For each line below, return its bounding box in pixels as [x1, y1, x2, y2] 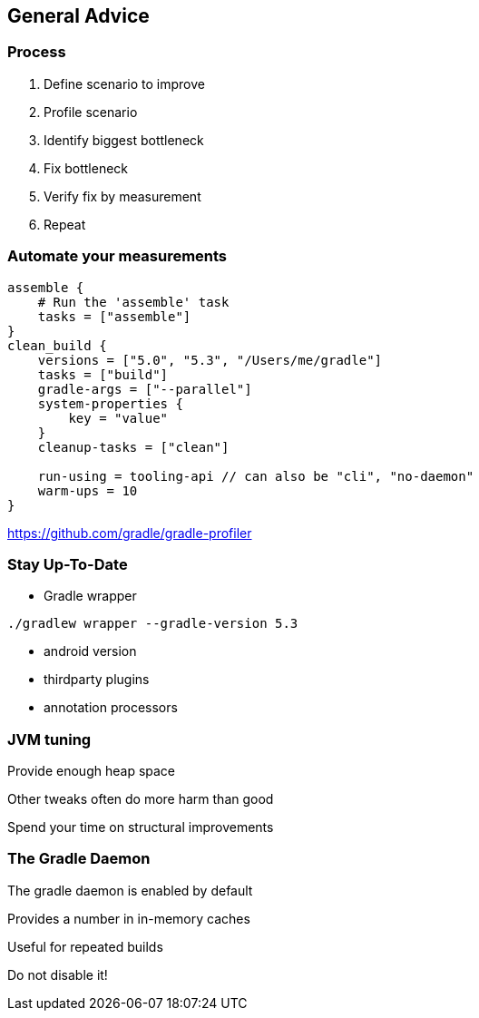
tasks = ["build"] [37, 367, 169, 382]
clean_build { [7, 338, 107, 353]
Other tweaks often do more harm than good [7, 791, 274, 808]
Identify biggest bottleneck [44, 132, 204, 148]
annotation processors [44, 700, 178, 716]
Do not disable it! [7, 966, 108, 983]
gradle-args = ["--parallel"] [37, 381, 252, 396]
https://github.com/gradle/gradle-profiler [7, 524, 252, 541]
